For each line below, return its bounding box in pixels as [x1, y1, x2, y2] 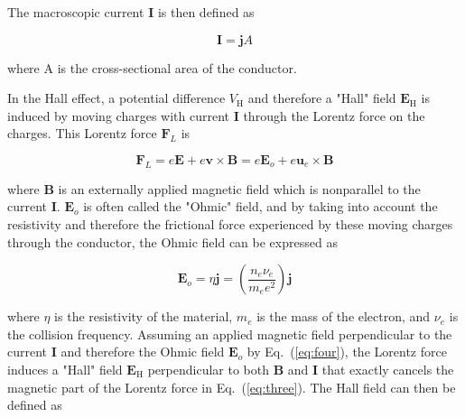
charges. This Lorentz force [7, 124, 157, 143]
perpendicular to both [147, 359, 269, 378]
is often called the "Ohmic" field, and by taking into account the [83, 197, 438, 216]
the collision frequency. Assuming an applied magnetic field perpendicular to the [7, 324, 452, 343]
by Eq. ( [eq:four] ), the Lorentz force [246, 342, 447, 361]
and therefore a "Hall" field [247, 88, 396, 107]
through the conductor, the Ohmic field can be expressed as [7, 232, 338, 251]
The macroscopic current [7, 3, 144, 21]
